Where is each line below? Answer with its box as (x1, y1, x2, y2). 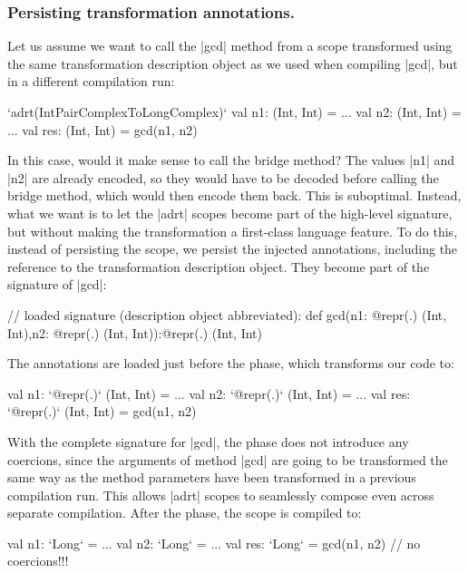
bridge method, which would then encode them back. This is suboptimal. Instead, (7, 186, 462, 205)
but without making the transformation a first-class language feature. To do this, (7, 221, 458, 240)
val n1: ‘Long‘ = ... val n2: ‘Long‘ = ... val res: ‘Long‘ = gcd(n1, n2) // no (7, 533, 421, 552)
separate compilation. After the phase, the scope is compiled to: (7, 503, 362, 522)
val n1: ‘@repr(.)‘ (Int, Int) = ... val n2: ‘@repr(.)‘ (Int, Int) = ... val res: (7, 384, 411, 403)
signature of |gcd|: (7, 275, 107, 294)
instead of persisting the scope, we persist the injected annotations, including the (7, 239, 458, 258)
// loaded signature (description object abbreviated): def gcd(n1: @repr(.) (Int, (7, 305, 447, 324)
